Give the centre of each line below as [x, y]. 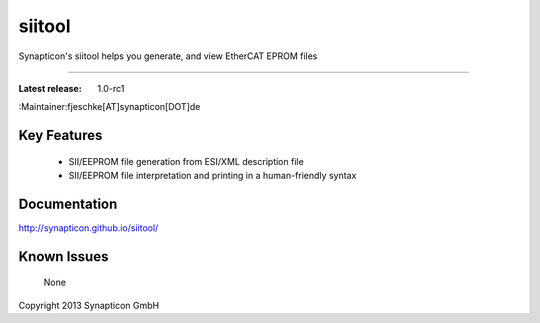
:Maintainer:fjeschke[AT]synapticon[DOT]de [109, 107]
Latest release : [50, 88]
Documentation [68, 203]
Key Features [60, 135]
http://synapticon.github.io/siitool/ [88, 228]
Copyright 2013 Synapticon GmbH [89, 305]
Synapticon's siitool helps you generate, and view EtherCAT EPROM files [168, 56]
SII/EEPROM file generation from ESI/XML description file [186, 161]
